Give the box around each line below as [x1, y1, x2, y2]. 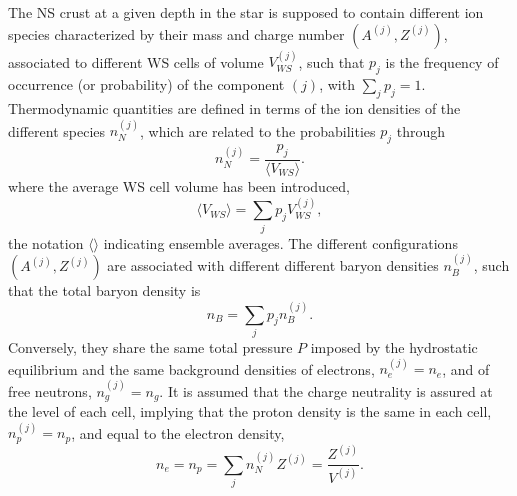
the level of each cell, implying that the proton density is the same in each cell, [8, 401, 492, 422]
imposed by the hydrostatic [310, 336, 478, 357]
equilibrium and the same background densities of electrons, [8, 358, 375, 379]
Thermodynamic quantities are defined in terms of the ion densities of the [8, 98, 461, 118]
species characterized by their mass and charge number [8, 23, 345, 44]
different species [8, 120, 106, 141]
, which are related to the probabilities [140, 120, 376, 141]
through [396, 120, 446, 141]
